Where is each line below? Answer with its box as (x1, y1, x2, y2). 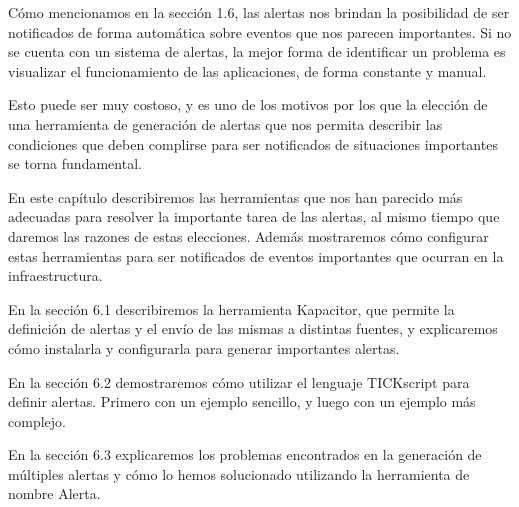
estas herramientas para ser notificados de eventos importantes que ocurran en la (8, 245, 504, 266)
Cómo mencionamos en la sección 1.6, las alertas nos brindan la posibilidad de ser (8, 2, 510, 22)
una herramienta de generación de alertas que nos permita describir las (8, 113, 443, 134)
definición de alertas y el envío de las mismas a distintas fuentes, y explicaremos (8, 318, 498, 339)
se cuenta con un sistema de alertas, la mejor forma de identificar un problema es (8, 41, 506, 62)
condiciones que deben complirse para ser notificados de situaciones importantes (8, 133, 498, 154)
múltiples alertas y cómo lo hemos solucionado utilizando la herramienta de (8, 463, 470, 484)
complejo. (8, 410, 66, 431)
